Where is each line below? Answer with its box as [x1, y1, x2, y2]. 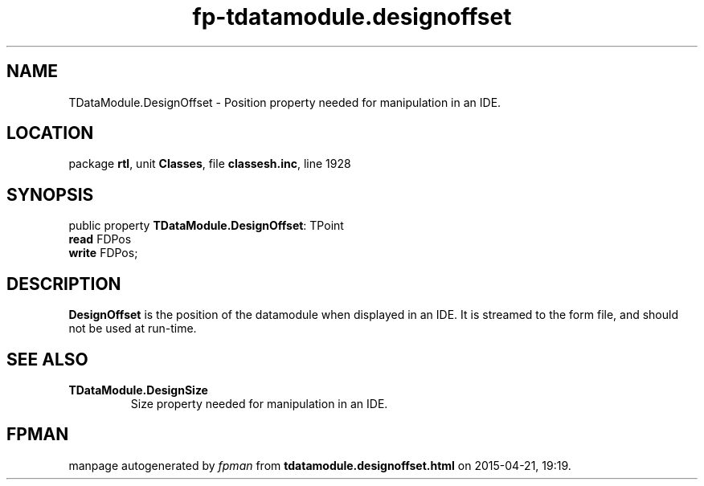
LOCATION [6, 123, 94, 144]
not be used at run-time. [68, 321, 197, 336]
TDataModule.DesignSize [68, 382, 208, 397]
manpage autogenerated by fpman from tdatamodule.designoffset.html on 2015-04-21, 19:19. [68, 458, 571, 472]
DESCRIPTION [6, 273, 121, 294]
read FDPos [68, 232, 132, 247]
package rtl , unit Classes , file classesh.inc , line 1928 [68, 157, 351, 171]
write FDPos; [68, 246, 138, 260]
